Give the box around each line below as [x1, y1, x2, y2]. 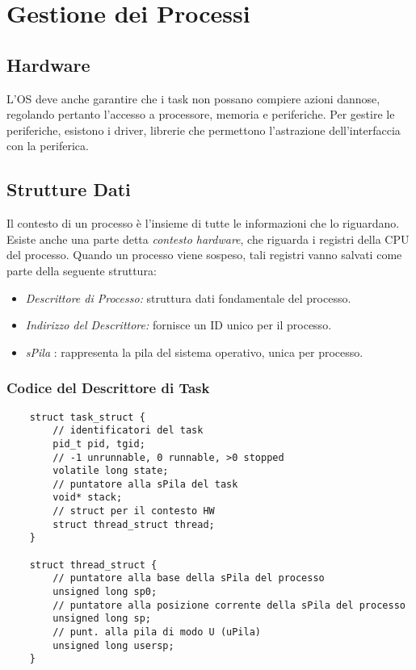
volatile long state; [53, 465, 169, 477]
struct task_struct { [29, 411, 145, 423]
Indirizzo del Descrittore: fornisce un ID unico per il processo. [25, 316, 332, 333]
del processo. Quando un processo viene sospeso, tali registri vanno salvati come [6, 246, 402, 263]
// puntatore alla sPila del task [53, 478, 238, 490]
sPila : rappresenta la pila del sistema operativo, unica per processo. [25, 343, 363, 360]
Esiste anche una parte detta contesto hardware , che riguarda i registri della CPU [6, 230, 410, 247]
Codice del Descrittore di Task [6, 378, 210, 398]
